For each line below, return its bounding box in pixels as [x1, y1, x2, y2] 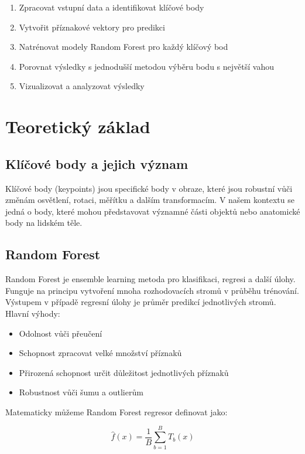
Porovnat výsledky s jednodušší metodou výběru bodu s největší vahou [19, 60, 274, 72]
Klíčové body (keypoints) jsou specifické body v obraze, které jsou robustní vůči [5, 182, 293, 194]
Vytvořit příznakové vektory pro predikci [19, 21, 165, 33]
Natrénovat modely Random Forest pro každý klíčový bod [19, 40, 228, 53]
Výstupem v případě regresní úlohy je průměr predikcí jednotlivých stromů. [5, 296, 276, 308]
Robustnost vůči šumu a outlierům [19, 386, 143, 398]
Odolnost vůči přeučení [19, 327, 102, 339]
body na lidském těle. [5, 216, 83, 229]
